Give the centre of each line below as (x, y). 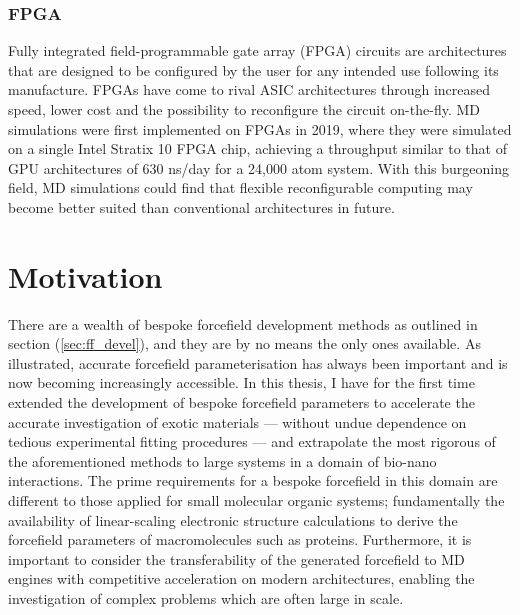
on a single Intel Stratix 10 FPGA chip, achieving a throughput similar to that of (257, 148)
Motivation (85, 275)
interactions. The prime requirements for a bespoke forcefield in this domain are (253, 480)
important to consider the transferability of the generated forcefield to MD (236, 558)
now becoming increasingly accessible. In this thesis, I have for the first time (241, 382)
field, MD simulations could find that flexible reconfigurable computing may (240, 187)
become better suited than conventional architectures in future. (201, 206)
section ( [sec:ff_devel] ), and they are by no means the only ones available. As (244, 343)
